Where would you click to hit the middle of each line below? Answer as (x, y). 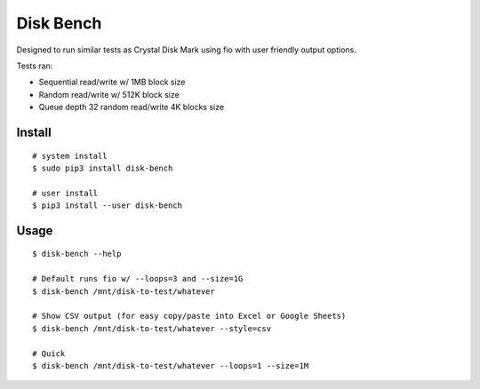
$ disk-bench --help (77, 254)
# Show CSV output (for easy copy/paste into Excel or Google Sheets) (189, 316)
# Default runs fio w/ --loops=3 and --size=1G (138, 279)
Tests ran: (35, 66)
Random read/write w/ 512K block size (109, 94)
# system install (70, 156)
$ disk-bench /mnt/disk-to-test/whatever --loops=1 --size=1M (171, 365)
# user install (65, 193)
